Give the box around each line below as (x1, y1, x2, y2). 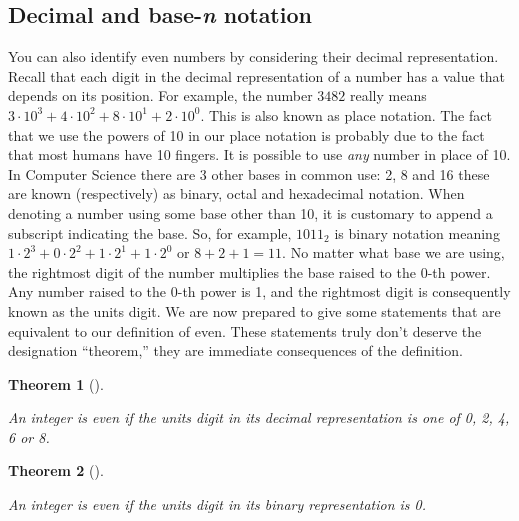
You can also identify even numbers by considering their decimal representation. (8, 46, 499, 67)
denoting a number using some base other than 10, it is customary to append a (8, 202, 493, 223)
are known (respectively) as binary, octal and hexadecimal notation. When (8, 183, 465, 204)
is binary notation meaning (334, 222, 500, 243)
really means (349, 85, 427, 106)
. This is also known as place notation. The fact (200, 104, 492, 125)
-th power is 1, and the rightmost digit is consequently (177, 281, 511, 302)
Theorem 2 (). (8, 460, 104, 481)
